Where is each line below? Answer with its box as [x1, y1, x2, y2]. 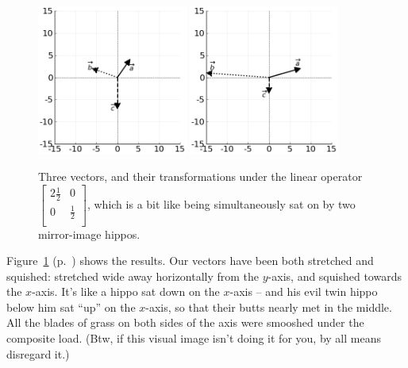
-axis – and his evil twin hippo [229, 283, 378, 300]
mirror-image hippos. [38, 225, 140, 242]
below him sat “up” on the [6, 298, 136, 315]
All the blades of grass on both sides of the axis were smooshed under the [6, 314, 364, 331]
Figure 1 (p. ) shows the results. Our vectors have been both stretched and [6, 252, 374, 269]
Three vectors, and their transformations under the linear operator [38, 168, 363, 185]
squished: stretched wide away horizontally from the [6, 267, 260, 284]
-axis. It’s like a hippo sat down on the [32, 283, 220, 300]
